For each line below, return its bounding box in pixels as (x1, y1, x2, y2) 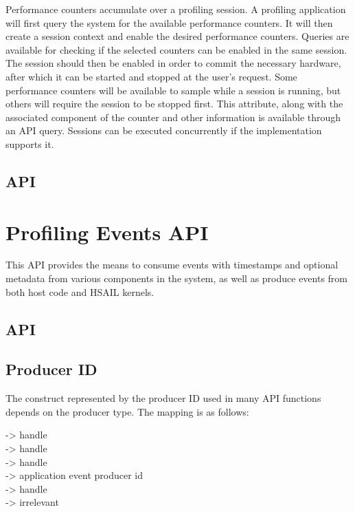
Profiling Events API (5, 217, 209, 246)
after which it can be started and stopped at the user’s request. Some (5, 69, 297, 83)
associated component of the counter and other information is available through (5, 109, 341, 124)
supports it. (5, 136, 54, 151)
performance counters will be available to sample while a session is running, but (5, 83, 341, 97)
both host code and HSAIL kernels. (5, 284, 154, 299)
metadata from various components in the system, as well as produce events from (5, 271, 348, 286)
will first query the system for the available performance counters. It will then (5, 15, 333, 30)
